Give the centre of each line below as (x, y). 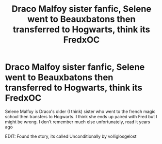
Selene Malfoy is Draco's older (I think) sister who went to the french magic (81, 111)
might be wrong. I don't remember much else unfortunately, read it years (78, 122)
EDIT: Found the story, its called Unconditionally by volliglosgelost (71, 136)
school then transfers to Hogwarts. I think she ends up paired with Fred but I (81, 116)
